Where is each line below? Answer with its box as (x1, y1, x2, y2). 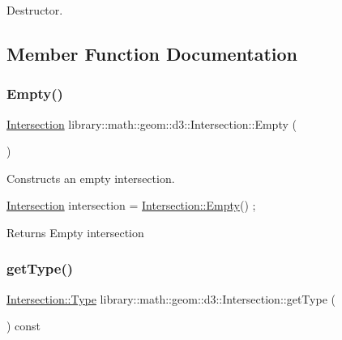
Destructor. (6, 2, 63, 18)
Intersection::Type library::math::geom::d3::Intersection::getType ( (6, 290, 336, 307)
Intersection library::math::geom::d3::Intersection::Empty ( (6, 115, 297, 132)
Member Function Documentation (6, 40, 298, 66)
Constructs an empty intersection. (6, 169, 175, 186)
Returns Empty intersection (6, 223, 144, 240)
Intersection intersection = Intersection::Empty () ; (6, 197, 256, 214)
